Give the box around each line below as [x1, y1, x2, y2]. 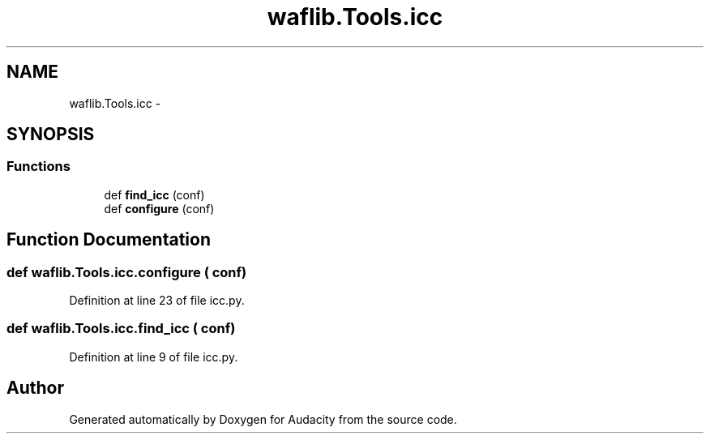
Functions [6, 158, 71, 175]
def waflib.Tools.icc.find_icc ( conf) [6, 320, 236, 337]
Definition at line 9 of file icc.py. [69, 349, 238, 364]
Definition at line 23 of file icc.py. [69, 293, 245, 308]
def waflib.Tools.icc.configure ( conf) [6, 263, 247, 280]
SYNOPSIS [6, 124, 95, 145]
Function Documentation [6, 229, 211, 250]
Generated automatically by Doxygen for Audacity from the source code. [69, 412, 457, 426]
